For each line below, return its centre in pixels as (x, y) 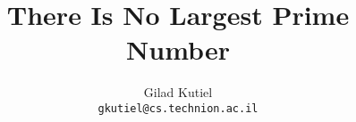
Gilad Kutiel (178, 92)
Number (178, 49)
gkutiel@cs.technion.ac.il (178, 108)
